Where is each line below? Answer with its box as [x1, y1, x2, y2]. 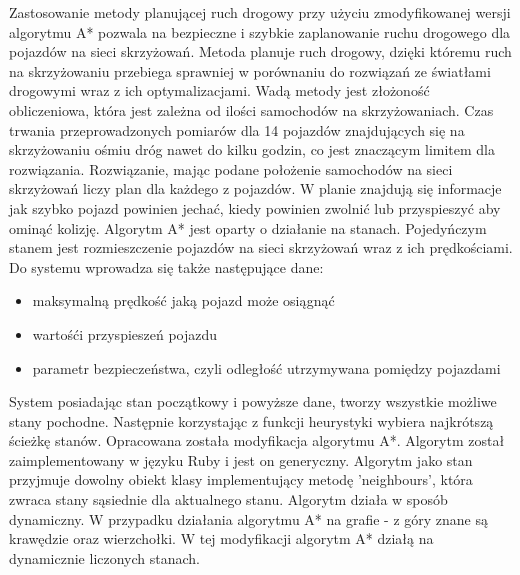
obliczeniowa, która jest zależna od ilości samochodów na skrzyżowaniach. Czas [9, 99, 494, 120]
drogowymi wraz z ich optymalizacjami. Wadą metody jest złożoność [9, 80, 430, 101]
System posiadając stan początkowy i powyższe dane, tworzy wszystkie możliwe [9, 391, 497, 412]
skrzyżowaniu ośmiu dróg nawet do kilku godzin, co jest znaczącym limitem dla [9, 139, 495, 160]
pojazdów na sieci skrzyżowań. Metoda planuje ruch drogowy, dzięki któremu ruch [9, 41, 512, 62]
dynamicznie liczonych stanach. [9, 547, 201, 568]
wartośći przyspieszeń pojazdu [32, 323, 218, 344]
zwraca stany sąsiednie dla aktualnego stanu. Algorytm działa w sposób [9, 489, 448, 510]
